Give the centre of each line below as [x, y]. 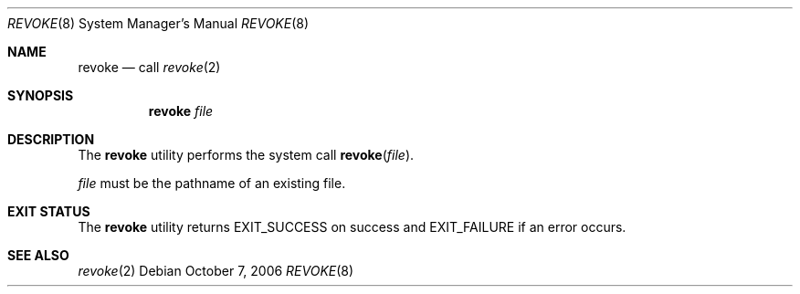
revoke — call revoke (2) [149, 67]
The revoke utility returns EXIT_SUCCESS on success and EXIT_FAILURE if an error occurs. [352, 227]
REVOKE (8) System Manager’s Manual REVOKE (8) [158, 23]
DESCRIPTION [51, 139]
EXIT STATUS [49, 211]
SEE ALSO [38, 255]
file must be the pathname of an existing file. [212, 183]
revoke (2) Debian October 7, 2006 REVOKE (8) [216, 271]
